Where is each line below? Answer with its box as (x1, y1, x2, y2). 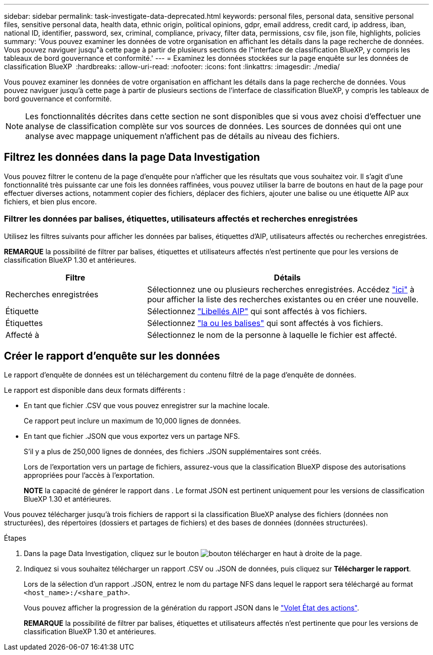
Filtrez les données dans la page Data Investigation (4, 151, 260, 164)
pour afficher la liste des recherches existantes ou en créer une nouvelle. (147, 294, 419, 304)
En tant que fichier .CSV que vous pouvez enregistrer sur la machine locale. (24, 401, 270, 410)
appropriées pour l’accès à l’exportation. (24, 471, 155, 480)
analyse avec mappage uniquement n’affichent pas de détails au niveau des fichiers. (25, 131, 340, 141)
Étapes (4, 534, 27, 543)
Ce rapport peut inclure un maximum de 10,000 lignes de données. (24, 417, 241, 425)
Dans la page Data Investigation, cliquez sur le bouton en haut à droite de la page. (24, 549, 362, 558)
